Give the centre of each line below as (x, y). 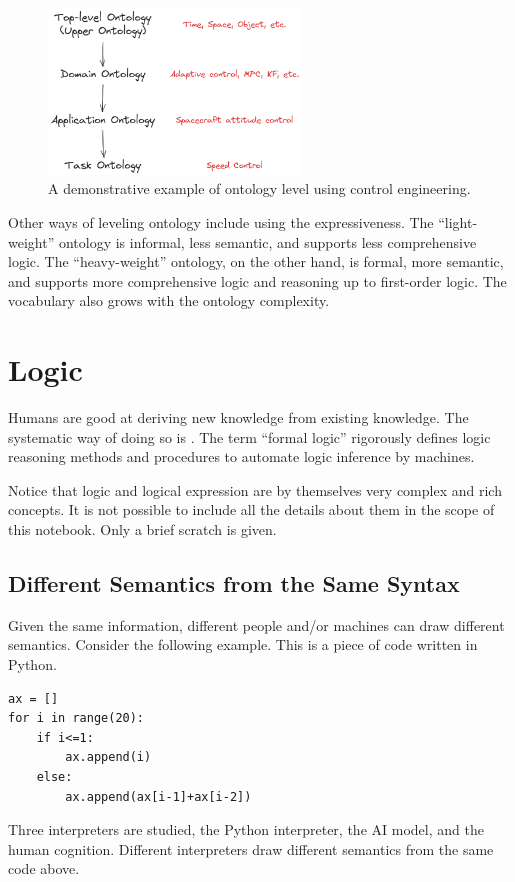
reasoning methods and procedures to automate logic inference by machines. (241, 456)
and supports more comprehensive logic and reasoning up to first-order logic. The (257, 280)
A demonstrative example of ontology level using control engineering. (259, 188)
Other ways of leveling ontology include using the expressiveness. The (221, 222)
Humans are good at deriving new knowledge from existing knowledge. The (238, 417)
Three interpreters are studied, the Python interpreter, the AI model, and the (246, 829)
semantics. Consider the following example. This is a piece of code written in (243, 644)
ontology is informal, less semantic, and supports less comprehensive (267, 241)
